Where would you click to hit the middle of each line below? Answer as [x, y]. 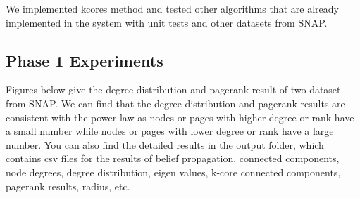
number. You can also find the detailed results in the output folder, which [165, 144]
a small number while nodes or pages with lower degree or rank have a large [170, 131]
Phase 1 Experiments [85, 60]
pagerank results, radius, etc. [68, 186]
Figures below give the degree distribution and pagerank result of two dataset [173, 90]
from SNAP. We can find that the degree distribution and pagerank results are [175, 103]
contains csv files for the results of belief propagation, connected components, [173, 158]
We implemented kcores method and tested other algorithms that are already [172, 8]
